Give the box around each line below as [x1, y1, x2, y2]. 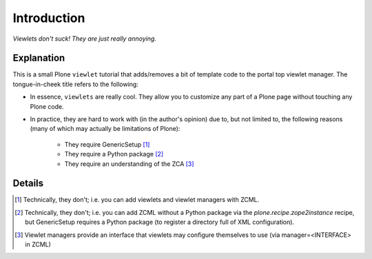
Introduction [12, 10, 85, 25]
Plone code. [30, 102, 65, 110]
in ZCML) [25, 240, 52, 249]
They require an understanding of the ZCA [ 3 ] [64, 159, 194, 168]
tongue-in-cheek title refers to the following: [12, 80, 139, 88]
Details [12, 178, 44, 189]
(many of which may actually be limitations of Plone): [30, 125, 180, 133]
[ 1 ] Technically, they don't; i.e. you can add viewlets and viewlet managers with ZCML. [14, 196, 260, 204]
